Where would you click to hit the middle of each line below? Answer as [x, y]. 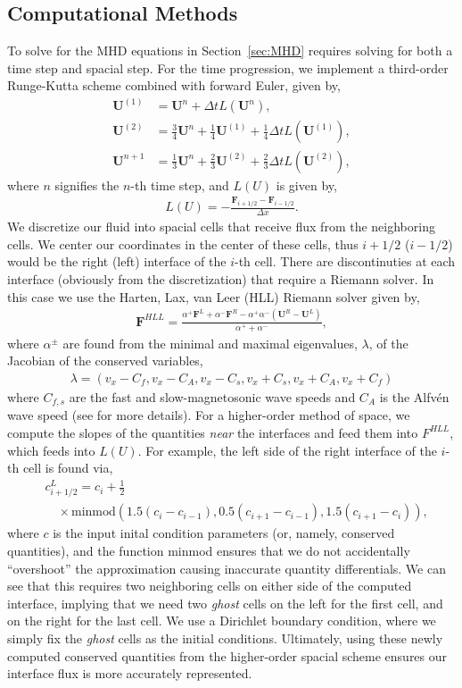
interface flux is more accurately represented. [130, 673]
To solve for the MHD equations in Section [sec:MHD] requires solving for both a [230, 50]
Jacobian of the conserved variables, [105, 361]
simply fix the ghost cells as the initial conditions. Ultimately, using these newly [225, 638]
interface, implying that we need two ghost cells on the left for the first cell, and [225, 603]
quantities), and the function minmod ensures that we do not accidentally [209, 551]
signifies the [87, 185]
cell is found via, [68, 468]
